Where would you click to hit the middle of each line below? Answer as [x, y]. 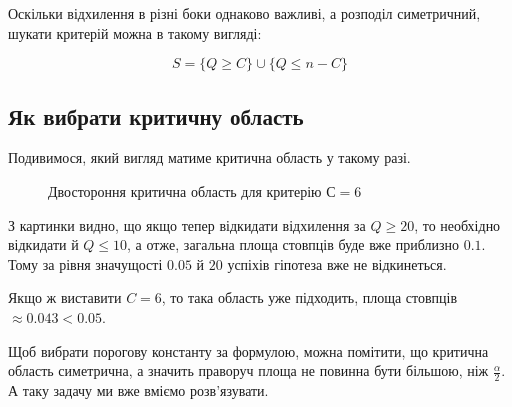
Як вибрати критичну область [156, 115]
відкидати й [43, 244]
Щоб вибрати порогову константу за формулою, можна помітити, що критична [248, 350]
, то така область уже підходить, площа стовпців [309, 297]
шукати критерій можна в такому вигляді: [135, 32]
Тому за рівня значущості [85, 263]
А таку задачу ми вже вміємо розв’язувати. [138, 389]
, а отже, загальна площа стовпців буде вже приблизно [293, 244]
